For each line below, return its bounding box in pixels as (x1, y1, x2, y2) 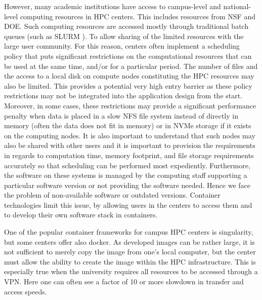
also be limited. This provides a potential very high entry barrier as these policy (4, 80, 252, 91)
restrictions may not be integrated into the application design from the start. (4, 90, 243, 101)
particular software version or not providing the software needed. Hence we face (4, 179, 250, 190)
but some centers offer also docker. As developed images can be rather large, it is (4, 236, 255, 247)
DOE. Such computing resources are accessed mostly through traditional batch (4, 21, 249, 31)
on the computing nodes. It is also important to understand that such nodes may (4, 130, 255, 140)
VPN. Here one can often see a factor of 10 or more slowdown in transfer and (4, 276, 244, 287)
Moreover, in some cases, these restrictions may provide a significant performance (4, 100, 256, 110)
